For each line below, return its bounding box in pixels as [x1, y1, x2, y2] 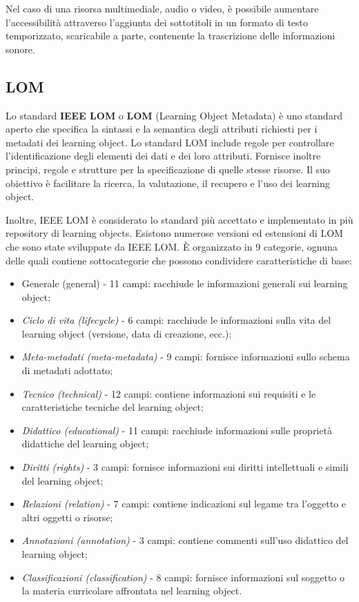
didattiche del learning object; [21, 436, 149, 451]
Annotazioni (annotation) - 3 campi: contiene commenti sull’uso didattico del [21, 533, 349, 547]
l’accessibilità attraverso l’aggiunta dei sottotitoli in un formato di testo [6, 14, 309, 29]
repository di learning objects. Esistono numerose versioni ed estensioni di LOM [6, 226, 343, 240]
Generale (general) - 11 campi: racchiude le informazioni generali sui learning [21, 276, 348, 291]
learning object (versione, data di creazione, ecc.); [21, 326, 232, 340]
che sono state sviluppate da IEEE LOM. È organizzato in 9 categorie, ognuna [6, 239, 338, 253]
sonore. [6, 41, 35, 56]
